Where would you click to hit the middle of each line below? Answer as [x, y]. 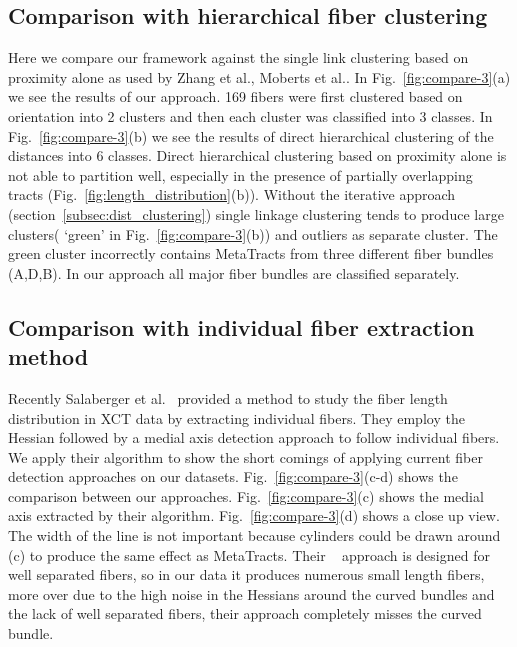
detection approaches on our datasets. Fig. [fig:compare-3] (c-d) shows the [233, 476]
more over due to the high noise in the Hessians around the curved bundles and [251, 593]
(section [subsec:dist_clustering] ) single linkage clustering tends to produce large [256, 213]
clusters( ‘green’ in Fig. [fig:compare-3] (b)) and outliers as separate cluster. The [253, 233]
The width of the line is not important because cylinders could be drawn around [254, 535]
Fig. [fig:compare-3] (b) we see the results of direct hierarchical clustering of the [251, 135]
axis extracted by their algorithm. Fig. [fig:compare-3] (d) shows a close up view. [254, 515]
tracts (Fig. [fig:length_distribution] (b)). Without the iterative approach [232, 194]
